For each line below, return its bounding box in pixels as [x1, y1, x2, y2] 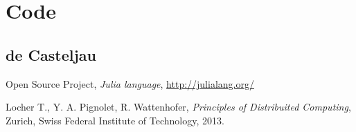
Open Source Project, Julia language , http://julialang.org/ [6, 76, 254, 91]
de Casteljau [6, 44, 96, 65]
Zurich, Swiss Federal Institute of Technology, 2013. [6, 113, 224, 127]
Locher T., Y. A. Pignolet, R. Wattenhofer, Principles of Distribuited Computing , [6, 100, 351, 114]
